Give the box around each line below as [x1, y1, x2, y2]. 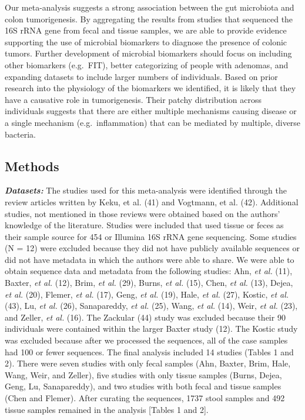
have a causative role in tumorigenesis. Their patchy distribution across [5, 93, 262, 105]
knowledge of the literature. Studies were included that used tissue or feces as [5, 219, 284, 231]
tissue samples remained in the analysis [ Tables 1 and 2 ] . [5, 403, 209, 415]
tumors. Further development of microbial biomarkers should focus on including [5, 47, 292, 59]
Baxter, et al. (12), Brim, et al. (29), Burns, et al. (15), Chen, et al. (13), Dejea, [5, 276, 293, 289]
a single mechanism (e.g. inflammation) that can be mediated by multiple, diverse [5, 116, 301, 128]
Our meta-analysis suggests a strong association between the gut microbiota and [5, 1, 294, 13]
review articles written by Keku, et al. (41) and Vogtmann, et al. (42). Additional [5, 195, 299, 208]
